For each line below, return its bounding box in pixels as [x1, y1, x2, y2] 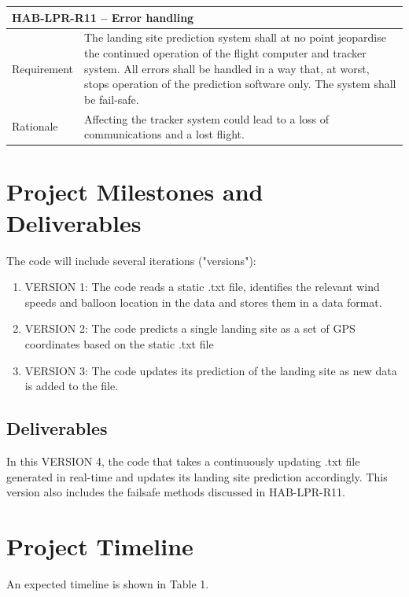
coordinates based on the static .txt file [24, 335, 214, 352]
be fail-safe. [84, 90, 139, 107]
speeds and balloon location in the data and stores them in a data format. [24, 293, 382, 310]
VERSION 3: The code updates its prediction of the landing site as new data [24, 362, 397, 378]
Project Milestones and [6, 175, 263, 208]
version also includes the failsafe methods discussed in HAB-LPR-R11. [6, 484, 345, 500]
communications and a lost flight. [84, 126, 245, 142]
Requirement [12, 60, 74, 76]
